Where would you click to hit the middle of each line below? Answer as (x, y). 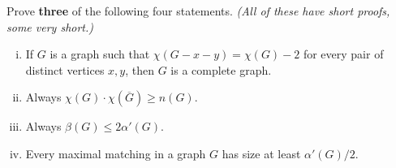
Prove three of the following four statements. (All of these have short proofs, (198, 11)
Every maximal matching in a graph (116, 153)
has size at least (261, 153)
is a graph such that (100, 54)
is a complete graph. (221, 69)
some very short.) (50, 26)
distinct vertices (65, 69)
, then (140, 69)
